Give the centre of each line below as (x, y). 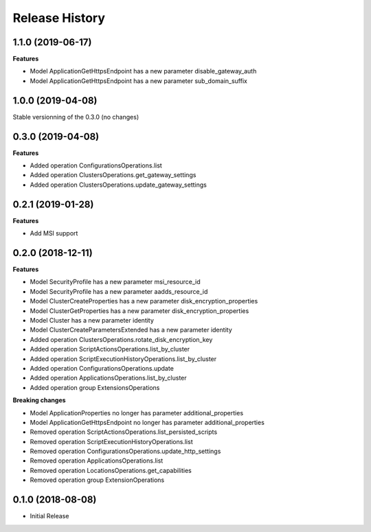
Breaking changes (39, 400)
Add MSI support (54, 233)
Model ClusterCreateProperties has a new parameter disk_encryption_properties (144, 301)
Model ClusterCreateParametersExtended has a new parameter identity (131, 330)
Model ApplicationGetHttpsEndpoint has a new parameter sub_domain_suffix (138, 81)
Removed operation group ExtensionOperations (97, 480)
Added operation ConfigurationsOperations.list (96, 165)
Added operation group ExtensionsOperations (95, 387)
